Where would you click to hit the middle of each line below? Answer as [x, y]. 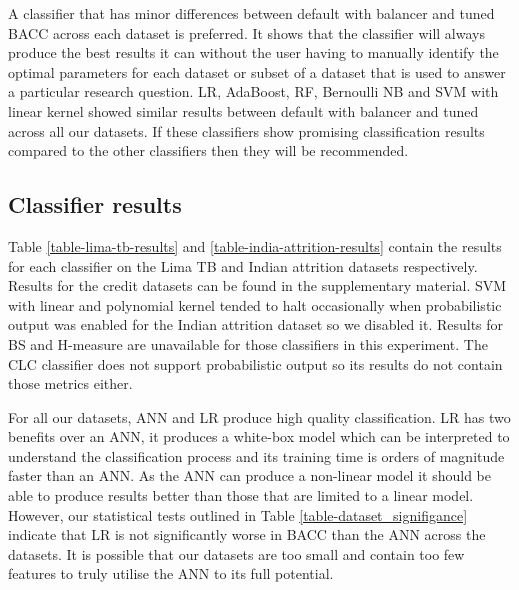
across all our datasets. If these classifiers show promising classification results [246, 130]
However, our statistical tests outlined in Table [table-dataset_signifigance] [238, 514]
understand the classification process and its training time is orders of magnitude [256, 455]
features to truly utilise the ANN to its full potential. [171, 573]
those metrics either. [70, 383]
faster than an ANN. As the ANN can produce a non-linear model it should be [249, 475]
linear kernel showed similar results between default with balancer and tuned [243, 110]
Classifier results [95, 204]
